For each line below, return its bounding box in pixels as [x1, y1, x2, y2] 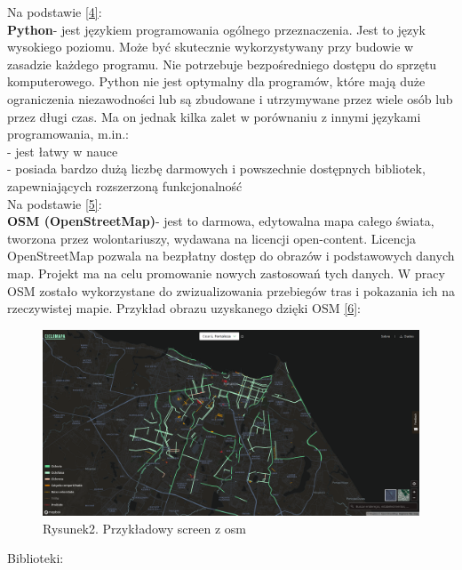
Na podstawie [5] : [7, 194, 102, 213]
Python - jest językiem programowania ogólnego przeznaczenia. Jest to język [7, 20, 426, 38]
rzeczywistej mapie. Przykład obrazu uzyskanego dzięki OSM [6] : [7, 299, 361, 317]
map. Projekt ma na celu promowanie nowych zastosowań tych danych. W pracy [7, 263, 445, 282]
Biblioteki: [7, 549, 64, 567]
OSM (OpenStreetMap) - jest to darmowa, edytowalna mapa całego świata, [7, 212, 434, 230]
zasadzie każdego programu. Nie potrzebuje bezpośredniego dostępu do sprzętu [7, 54, 437, 73]
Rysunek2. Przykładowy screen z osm [43, 518, 246, 537]
